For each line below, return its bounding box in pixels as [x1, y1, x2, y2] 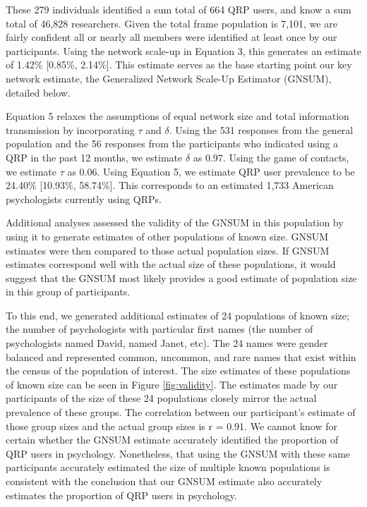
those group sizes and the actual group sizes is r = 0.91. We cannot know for [6, 418, 337, 433]
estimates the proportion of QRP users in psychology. [6, 487, 237, 502]
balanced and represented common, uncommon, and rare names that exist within [6, 349, 356, 364]
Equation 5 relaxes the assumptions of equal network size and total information [6, 109, 349, 123]
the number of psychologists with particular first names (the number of [6, 322, 313, 336]
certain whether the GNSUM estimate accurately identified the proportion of [6, 432, 339, 447]
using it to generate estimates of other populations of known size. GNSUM [6, 228, 329, 243]
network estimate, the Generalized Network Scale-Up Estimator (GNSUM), [6, 71, 332, 85]
